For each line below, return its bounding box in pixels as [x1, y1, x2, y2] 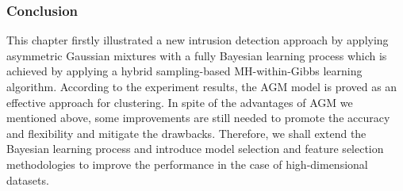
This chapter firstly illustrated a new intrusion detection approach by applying [6, 32, 389, 48]
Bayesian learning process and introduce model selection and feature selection [6, 140, 384, 157]
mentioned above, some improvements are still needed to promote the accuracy [6, 109, 390, 126]
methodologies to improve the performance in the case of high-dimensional [6, 155, 368, 172]
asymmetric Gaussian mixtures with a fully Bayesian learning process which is [6, 47, 387, 63]
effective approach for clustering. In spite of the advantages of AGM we [6, 94, 353, 110]
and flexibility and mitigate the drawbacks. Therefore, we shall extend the [6, 124, 367, 141]
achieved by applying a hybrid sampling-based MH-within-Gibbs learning [6, 63, 363, 79]
